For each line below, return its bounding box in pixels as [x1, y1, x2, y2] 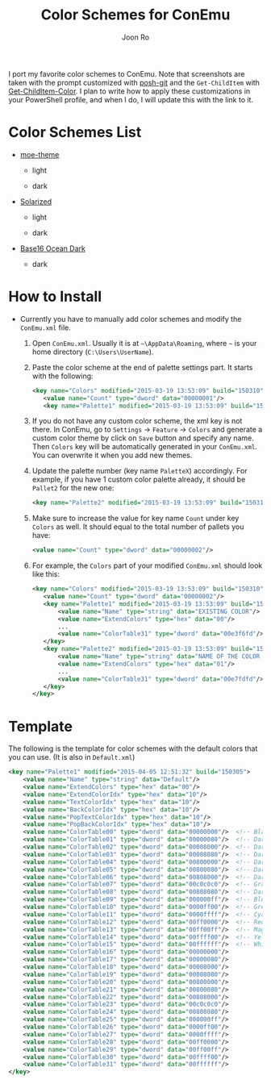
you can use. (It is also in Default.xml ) [8, 753, 135, 762]
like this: [31, 569, 60, 579]
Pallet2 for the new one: [31, 483, 115, 493]
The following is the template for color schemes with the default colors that [8, 744, 258, 753]
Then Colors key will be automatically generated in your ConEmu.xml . [31, 442, 258, 452]
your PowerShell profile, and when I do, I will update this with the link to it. [8, 94, 254, 104]
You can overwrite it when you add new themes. [31, 450, 193, 461]
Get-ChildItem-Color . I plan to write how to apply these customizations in [8, 86, 251, 96]
